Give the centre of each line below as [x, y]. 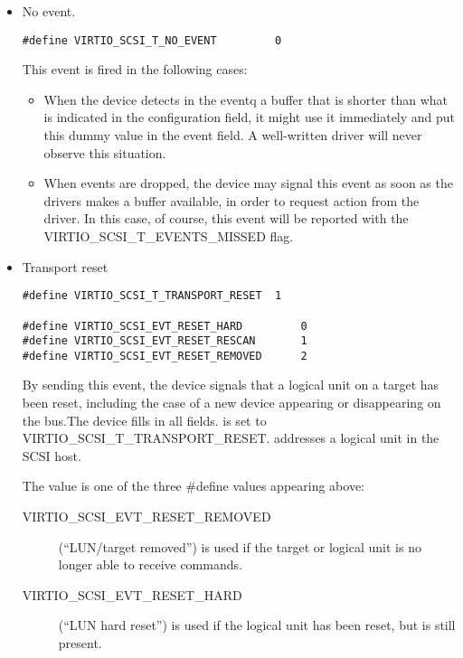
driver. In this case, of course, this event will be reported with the [226, 218]
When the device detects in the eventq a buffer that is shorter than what [246, 99]
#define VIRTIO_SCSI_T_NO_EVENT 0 [152, 40]
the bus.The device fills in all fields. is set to [144, 420]
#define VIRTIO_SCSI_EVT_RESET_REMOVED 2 [165, 356]
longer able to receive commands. [150, 564]
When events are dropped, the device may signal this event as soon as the [248, 183]
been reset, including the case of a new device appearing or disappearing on [231, 403]
